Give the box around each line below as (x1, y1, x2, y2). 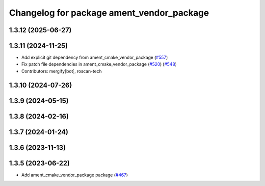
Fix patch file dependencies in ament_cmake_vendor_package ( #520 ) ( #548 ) (21, 61, 177, 67)
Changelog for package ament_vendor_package (9, 7, 209, 18)
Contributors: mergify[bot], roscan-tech (21, 68, 102, 74)
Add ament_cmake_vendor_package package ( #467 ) (21, 172, 128, 178)
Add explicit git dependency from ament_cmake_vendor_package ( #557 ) (21, 54, 168, 61)
